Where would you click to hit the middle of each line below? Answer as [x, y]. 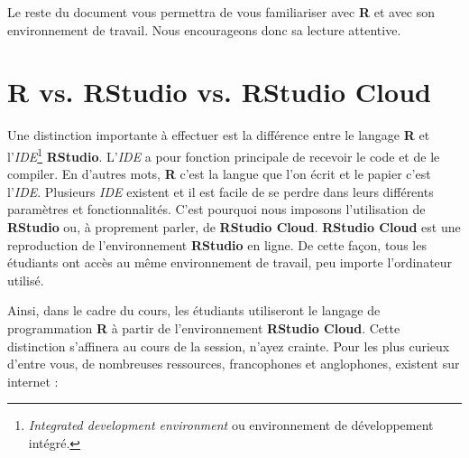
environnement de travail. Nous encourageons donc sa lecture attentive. [204, 29]
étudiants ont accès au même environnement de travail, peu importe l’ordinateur [230, 262]
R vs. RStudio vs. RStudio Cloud [219, 92]
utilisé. [26, 280]
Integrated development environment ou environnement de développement [231, 425]
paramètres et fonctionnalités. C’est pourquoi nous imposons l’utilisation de [216, 209]
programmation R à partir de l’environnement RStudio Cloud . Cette [204, 327]
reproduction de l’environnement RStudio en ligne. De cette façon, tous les [217, 244]
